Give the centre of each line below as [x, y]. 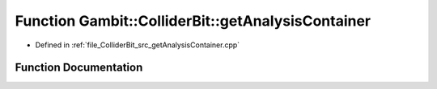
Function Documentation [79, 68]
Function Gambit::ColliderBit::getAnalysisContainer [193, 21]
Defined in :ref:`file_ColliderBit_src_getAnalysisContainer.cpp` [138, 45]
